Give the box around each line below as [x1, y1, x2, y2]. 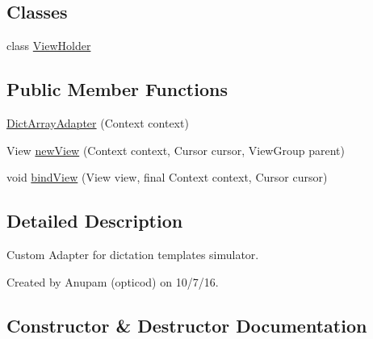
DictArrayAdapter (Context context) [6, 115, 189, 131]
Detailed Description [6, 208, 183, 233]
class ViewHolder [6, 37, 91, 54]
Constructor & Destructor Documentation [6, 312, 367, 337]
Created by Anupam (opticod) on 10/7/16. [6, 273, 219, 290]
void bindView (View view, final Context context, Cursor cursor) [6, 169, 328, 186]
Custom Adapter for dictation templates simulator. [6, 245, 259, 262]
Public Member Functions [6, 77, 228, 102]
